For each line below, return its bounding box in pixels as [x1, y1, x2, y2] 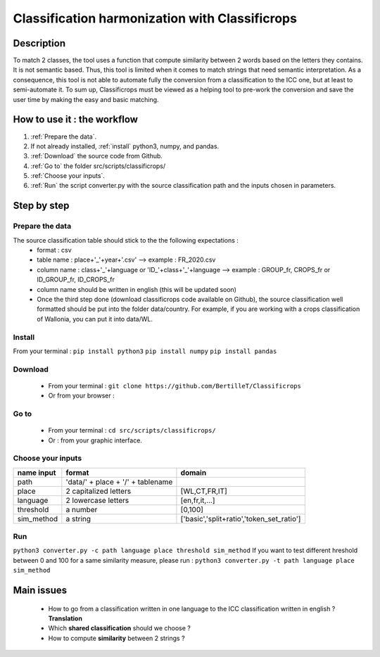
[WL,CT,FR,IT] [180, 486, 228, 496]
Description [13, 37, 66, 49]
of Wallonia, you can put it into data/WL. [37, 314, 153, 323]
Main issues [13, 585, 68, 597]
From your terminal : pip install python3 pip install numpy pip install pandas [13, 347, 277, 355]
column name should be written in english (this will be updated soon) [37, 285, 237, 293]
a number [65, 504, 98, 514]
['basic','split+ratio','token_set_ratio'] [180, 514, 301, 523]
